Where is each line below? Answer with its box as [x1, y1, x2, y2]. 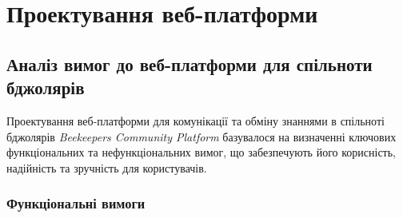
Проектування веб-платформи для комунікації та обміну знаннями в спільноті [6, 112, 385, 129]
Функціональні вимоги [6, 193, 146, 213]
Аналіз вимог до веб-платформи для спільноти [6, 51, 373, 76]
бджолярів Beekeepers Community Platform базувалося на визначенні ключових [6, 128, 397, 145]
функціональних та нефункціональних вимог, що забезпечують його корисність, [6, 144, 397, 161]
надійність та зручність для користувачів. [6, 159, 207, 176]
